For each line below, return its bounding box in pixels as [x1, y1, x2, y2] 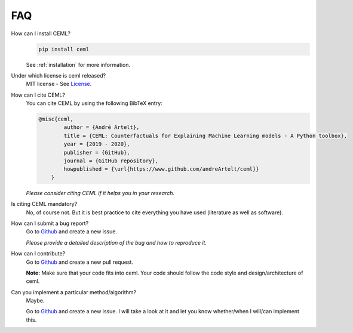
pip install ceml [38, 45, 90, 53]
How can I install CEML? [11, 30, 71, 37]
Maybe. [26, 297, 45, 304]
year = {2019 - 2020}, [63, 141, 131, 147]
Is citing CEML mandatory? [11, 201, 78, 208]
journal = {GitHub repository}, [63, 158, 158, 164]
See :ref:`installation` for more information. [26, 61, 131, 68]
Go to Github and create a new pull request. [26, 258, 134, 266]
